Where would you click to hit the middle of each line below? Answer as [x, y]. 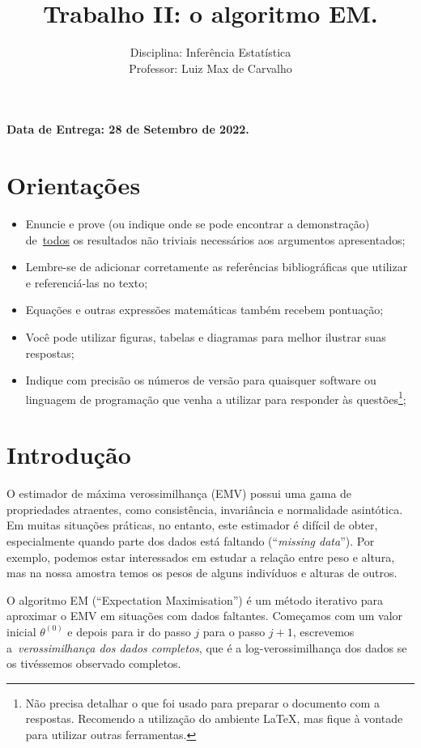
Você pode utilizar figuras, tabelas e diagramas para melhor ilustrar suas [206, 337]
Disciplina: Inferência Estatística [210, 52]
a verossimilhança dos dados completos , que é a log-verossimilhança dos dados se [207, 647]
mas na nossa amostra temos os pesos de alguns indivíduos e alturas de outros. [202, 573]
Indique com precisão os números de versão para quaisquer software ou [201, 380]
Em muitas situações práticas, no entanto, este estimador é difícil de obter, [192, 525]
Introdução [69, 455]
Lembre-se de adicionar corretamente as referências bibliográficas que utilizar [217, 267]
